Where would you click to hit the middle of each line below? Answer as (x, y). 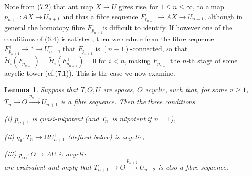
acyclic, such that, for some (186, 89)
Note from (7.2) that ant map (49, 6)
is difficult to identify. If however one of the (168, 27)
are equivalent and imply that (48, 166)
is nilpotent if (132, 118)
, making (137, 61)
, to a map (208, 6)
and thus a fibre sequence (100, 16)
